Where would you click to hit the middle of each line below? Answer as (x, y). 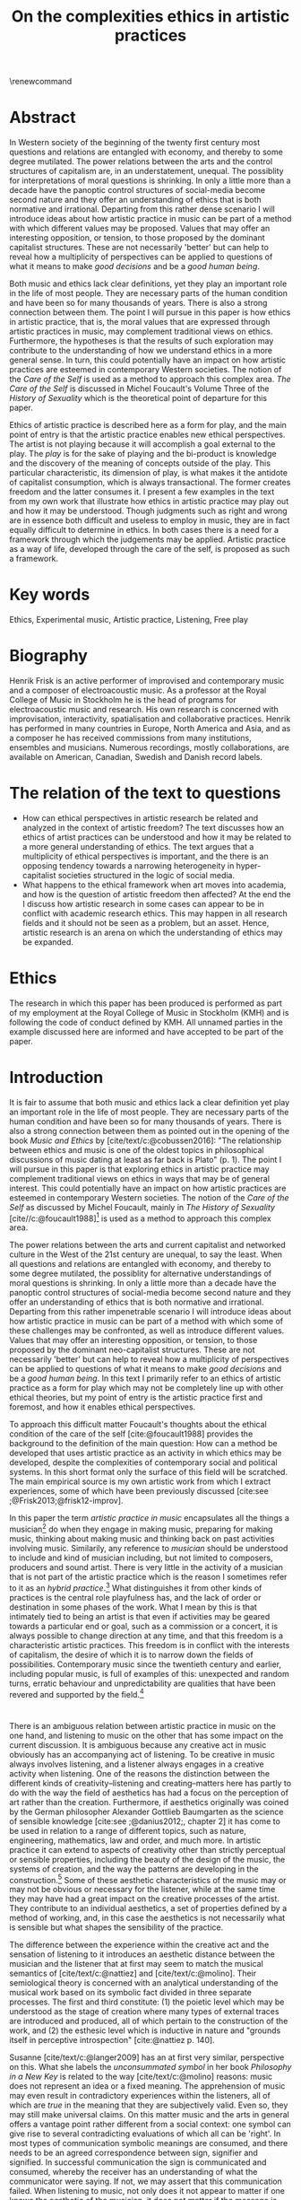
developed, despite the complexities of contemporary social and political (143, 1462)
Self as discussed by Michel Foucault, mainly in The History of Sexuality (142, 1207)
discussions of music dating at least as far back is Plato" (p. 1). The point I (146, 1159)
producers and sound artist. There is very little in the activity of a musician (146, 1567)
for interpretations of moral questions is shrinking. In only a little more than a (150, 180)
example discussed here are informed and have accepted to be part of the (146, 1031)
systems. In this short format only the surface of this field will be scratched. (149, 1472)
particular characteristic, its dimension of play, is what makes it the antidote (149, 473)
